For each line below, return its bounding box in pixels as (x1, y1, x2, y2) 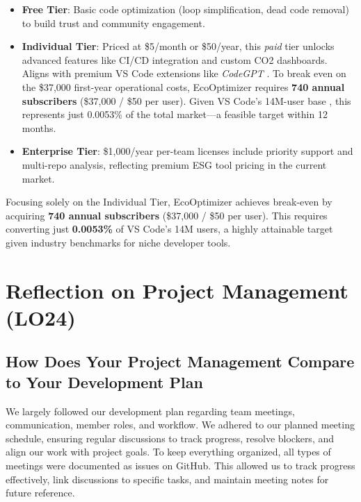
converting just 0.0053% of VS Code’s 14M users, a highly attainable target (6, 221, 333, 236)
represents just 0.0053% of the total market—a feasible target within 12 (22, 107, 328, 122)
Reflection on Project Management (6, 276, 348, 304)
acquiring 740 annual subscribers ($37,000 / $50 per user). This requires (6, 208, 328, 222)
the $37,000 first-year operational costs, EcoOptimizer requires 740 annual (22, 79, 345, 94)
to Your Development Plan (6, 371, 203, 392)
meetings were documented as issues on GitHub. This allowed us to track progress (6, 458, 355, 473)
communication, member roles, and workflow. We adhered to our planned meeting (6, 417, 355, 432)
